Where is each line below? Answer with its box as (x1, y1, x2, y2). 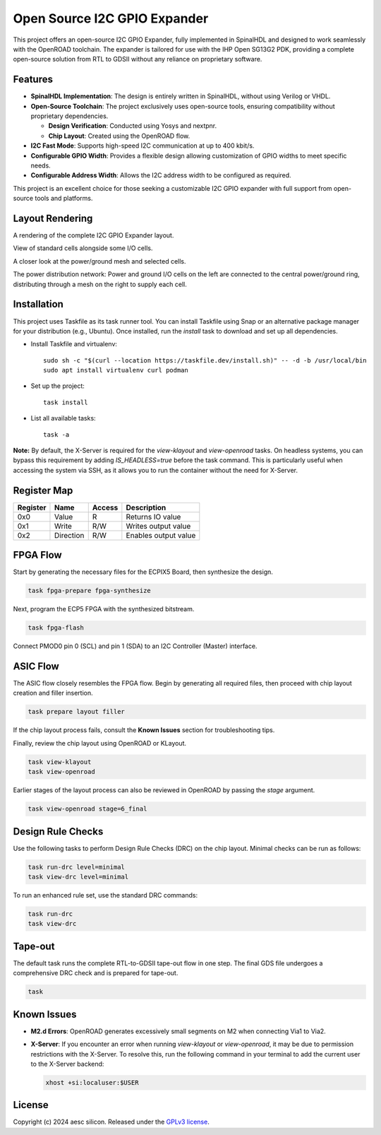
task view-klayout (28, 758, 92, 766)
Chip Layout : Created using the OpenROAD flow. (48, 131, 190, 140)
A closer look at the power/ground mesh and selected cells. (13, 257, 186, 265)
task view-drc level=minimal (28, 873, 129, 881)
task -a (43, 430, 70, 438)
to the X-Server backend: (30, 1059, 104, 1068)
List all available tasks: (30, 414, 96, 423)
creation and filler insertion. (13, 689, 93, 698)
